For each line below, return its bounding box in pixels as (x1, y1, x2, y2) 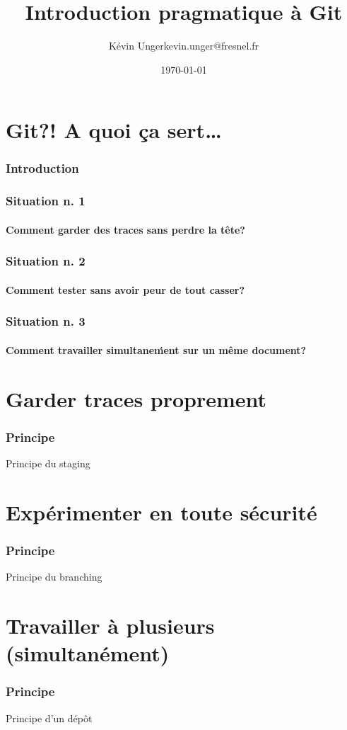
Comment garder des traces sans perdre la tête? (6, 222, 245, 236)
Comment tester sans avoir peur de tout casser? (6, 282, 245, 297)
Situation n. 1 (6, 192, 86, 210)
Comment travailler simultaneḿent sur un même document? (6, 342, 307, 357)
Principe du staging (6, 456, 90, 471)
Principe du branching (6, 569, 102, 584)
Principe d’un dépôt (6, 710, 93, 725)
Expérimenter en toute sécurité (6, 497, 317, 526)
